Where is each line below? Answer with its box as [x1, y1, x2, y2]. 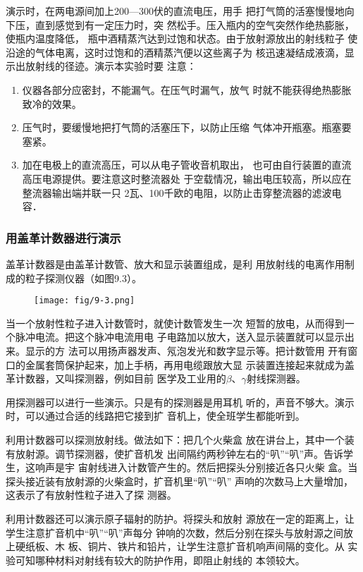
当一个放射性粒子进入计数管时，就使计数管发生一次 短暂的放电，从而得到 [6, 315, 345, 330]
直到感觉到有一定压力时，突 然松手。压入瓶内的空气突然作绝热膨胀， [35, 17, 355, 32]
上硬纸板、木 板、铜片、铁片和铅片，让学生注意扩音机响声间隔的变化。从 [6, 539, 345, 554]
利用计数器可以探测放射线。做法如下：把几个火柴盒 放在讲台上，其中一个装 [6, 432, 355, 446]
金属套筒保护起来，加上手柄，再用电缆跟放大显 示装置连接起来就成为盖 [25, 357, 355, 372]
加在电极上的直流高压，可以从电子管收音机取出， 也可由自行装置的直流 [22, 157, 352, 172]
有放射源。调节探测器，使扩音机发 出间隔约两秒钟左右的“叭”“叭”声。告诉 [6, 446, 344, 461]
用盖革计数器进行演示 [6, 229, 121, 246]
